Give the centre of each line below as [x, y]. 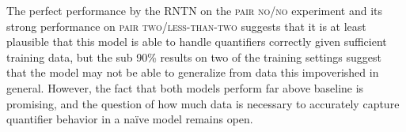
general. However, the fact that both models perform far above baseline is [185, 87]
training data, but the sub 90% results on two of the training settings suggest [194, 57]
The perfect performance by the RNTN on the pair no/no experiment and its [195, 10]
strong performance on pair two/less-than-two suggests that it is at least [186, 26]
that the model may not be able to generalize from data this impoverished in [193, 72]
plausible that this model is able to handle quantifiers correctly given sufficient [197, 41]
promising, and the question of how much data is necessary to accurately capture [203, 103]
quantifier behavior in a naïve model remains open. [130, 119]
